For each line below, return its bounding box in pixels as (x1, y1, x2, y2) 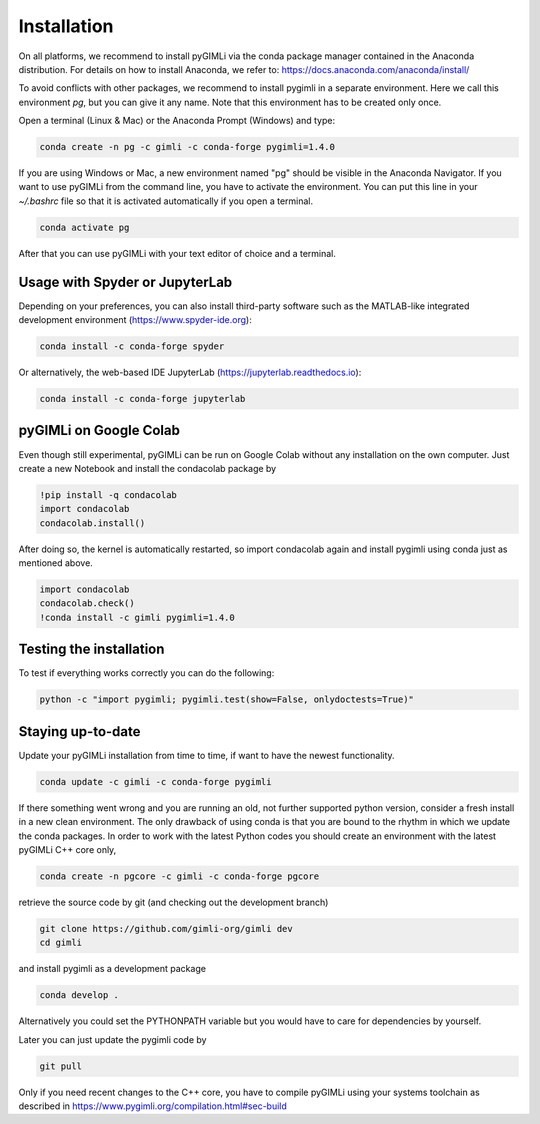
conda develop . (39, 990, 120, 1001)
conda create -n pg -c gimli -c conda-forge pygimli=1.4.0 (39, 141, 335, 153)
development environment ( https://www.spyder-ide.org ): (18, 314, 252, 326)
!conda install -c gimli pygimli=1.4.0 (39, 611, 235, 623)
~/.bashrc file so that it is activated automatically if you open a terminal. (18, 195, 314, 207)
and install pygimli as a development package (18, 963, 207, 975)
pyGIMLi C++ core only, (18, 844, 117, 855)
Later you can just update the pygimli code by (18, 1033, 207, 1045)
